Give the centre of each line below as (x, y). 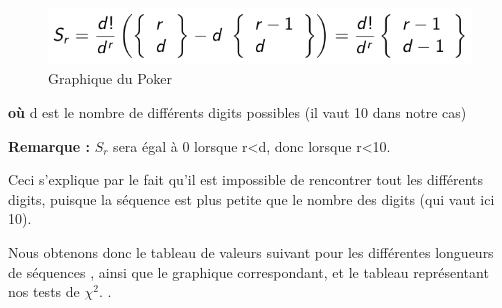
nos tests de (44, 291)
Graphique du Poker (110, 78)
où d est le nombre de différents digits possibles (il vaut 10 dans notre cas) (237, 111)
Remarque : (49, 145)
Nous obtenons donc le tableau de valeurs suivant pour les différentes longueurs (251, 251)
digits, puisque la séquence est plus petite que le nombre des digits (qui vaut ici (251, 198)
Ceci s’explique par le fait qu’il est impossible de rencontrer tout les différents (246, 179)
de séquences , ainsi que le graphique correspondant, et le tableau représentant (248, 271)
